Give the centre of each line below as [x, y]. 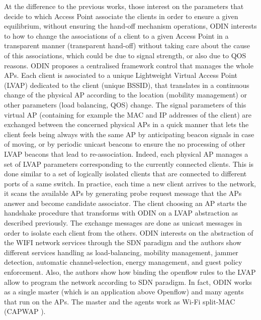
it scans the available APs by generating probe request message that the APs [123, 193]
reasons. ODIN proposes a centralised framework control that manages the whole [129, 65]
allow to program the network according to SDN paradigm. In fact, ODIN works [128, 282]
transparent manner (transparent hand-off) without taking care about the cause [127, 45]
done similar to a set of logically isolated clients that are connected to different [125, 174]
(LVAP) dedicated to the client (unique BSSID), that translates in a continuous [127, 85]
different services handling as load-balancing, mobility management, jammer [121, 252]
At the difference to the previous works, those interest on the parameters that [124, 6]
